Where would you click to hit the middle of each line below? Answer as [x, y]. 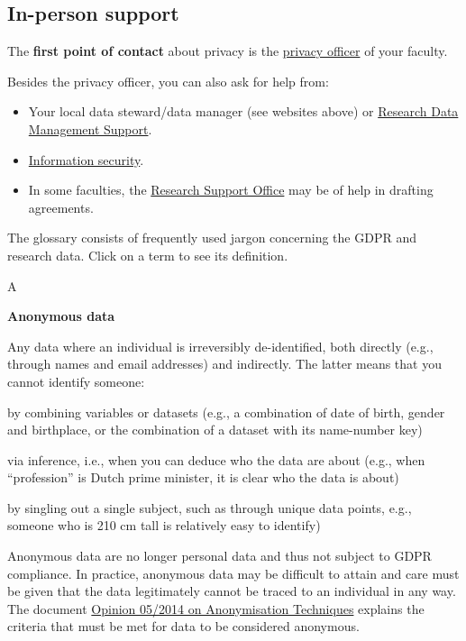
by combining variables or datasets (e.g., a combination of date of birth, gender [226, 412]
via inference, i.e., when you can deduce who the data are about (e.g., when [216, 459]
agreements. [61, 207]
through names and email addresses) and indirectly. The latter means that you [224, 364]
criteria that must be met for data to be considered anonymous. [183, 626]
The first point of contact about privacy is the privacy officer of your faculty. [228, 51]
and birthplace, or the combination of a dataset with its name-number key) [215, 430]
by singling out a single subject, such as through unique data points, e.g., [210, 507]
